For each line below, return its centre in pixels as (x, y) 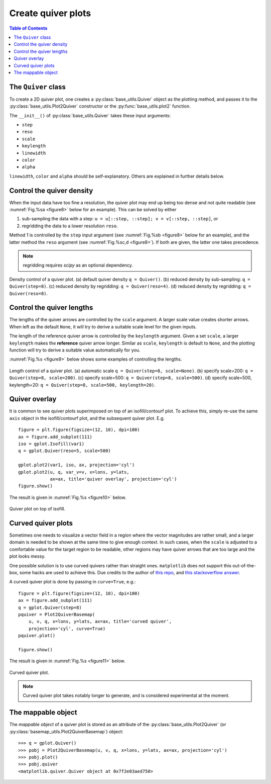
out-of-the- (244, 565)
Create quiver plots (50, 13)
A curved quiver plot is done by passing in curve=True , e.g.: (73, 582)
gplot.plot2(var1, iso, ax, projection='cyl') (77, 465)
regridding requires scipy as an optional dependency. (78, 265)
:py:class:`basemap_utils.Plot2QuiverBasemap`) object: (66, 731)
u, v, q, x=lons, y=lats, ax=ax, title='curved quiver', (100, 622)
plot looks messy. (27, 556)
